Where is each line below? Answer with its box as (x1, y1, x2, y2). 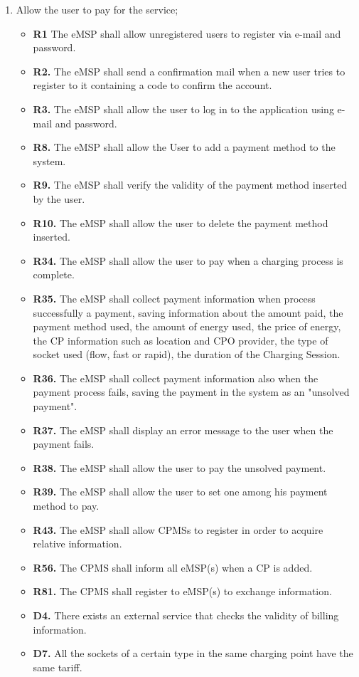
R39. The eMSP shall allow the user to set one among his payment (33, 484, 328, 499)
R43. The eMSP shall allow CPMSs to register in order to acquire (33, 522, 323, 537)
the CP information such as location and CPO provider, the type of (33, 332, 328, 347)
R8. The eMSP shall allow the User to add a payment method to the (33, 140, 336, 154)
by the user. (33, 191, 85, 206)
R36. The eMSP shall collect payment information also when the (33, 370, 318, 385)
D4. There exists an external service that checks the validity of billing (33, 608, 339, 622)
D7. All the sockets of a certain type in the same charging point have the (33, 646, 353, 661)
